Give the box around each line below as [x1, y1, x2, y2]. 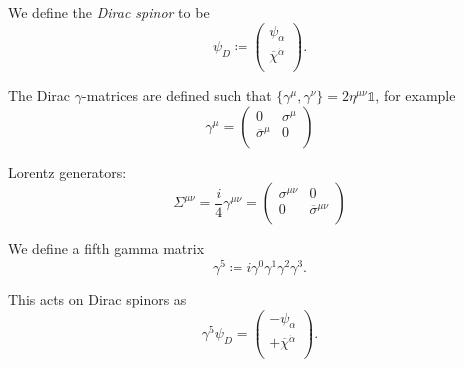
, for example [375, 85, 456, 106]
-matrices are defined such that [82, 85, 272, 106]
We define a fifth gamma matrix [8, 238, 205, 259]
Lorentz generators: [8, 161, 127, 182]
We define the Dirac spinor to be [8, 2, 210, 22]
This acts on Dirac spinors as [8, 289, 187, 310]
